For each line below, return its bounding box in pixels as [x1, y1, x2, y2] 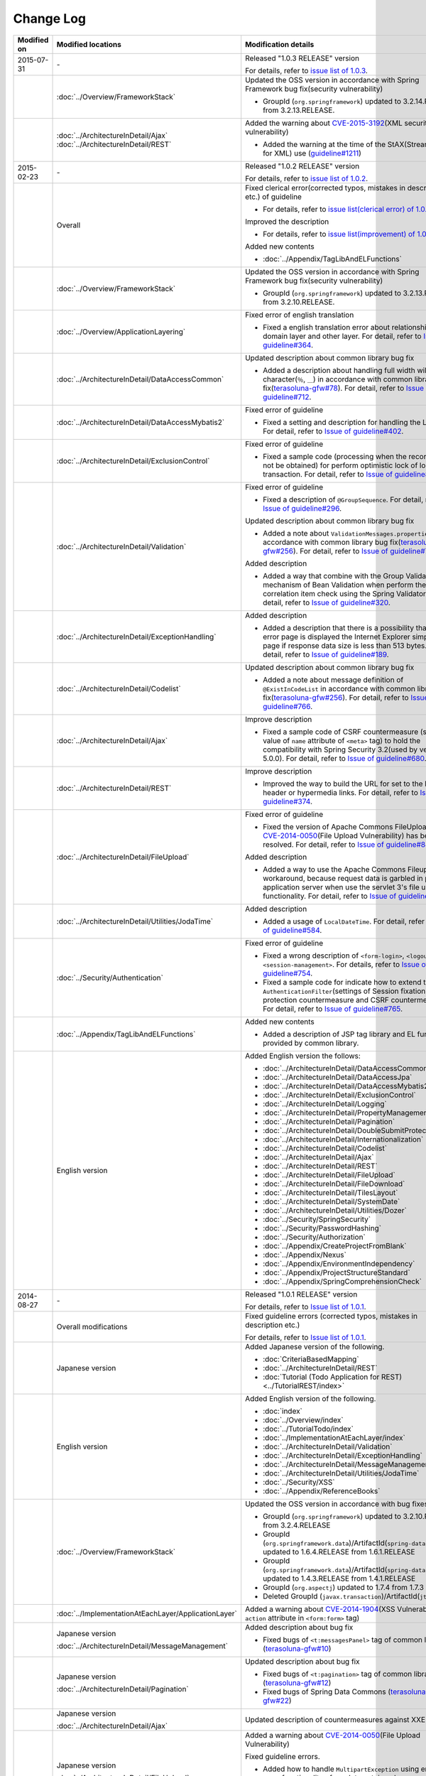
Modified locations [56, 39, 122, 49]
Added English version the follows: [245, 1051, 361, 1061]
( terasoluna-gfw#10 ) [263, 1643, 332, 1653]
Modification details [245, 39, 315, 49]
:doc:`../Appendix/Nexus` [263, 1250, 347, 1260]
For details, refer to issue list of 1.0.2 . [245, 173, 368, 183]
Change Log [13, 11, 87, 26]
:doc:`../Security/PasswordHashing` [263, 1223, 382, 1233]
